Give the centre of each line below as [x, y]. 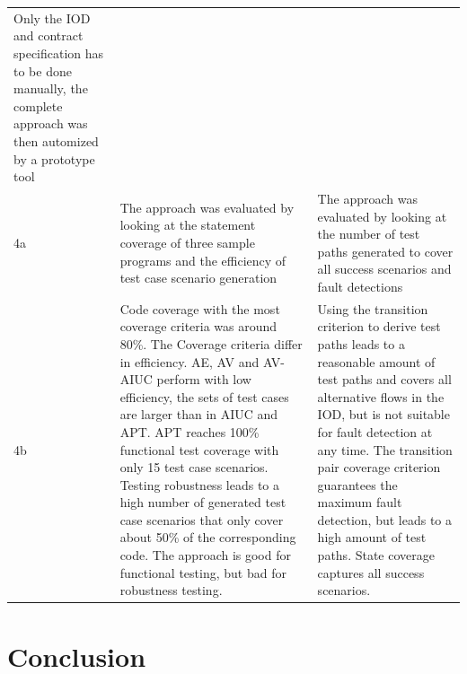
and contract [48, 35]
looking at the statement [188, 225]
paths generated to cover [385, 251]
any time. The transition [385, 449]
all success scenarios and [384, 269]
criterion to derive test [379, 326]
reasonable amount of [376, 361]
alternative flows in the [381, 396]
